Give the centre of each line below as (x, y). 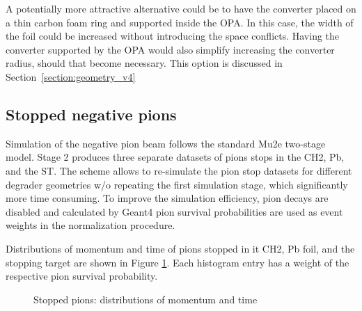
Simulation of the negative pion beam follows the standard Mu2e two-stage (166, 143)
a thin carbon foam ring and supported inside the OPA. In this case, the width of (180, 22)
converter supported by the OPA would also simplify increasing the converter (170, 49)
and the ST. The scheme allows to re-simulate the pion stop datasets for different (179, 170)
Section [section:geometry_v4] (71, 76)
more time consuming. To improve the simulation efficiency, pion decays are (167, 198)
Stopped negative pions (91, 114)
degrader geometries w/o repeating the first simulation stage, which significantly (177, 184)
